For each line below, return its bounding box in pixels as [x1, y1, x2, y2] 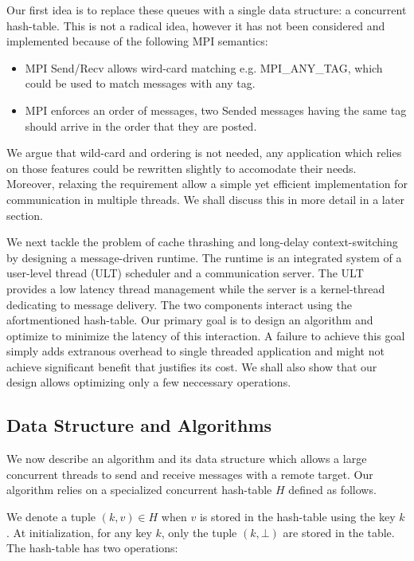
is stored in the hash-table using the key [199, 508, 396, 525]
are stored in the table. [283, 524, 395, 540]
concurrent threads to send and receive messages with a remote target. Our [6, 465, 373, 482]
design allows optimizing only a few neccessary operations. [6, 374, 291, 390]
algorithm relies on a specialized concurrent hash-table [6, 481, 272, 498]
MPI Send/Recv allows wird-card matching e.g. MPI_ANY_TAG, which [25, 59, 383, 76]
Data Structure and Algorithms [6, 413, 272, 437]
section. [6, 206, 43, 223]
